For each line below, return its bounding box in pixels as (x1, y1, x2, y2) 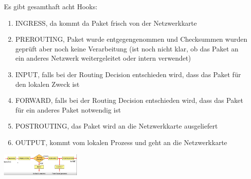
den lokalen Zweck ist (15, 79, 80, 89)
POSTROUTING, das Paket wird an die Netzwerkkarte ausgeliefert (15, 121, 218, 131)
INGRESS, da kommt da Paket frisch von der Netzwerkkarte (15, 17, 197, 28)
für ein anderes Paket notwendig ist (15, 104, 121, 114)
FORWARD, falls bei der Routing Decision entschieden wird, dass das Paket (15, 95, 243, 105)
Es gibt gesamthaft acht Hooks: (4, 1, 98, 11)
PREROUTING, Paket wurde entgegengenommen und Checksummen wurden (15, 34, 248, 44)
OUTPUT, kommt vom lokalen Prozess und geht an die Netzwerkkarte (15, 137, 227, 147)
